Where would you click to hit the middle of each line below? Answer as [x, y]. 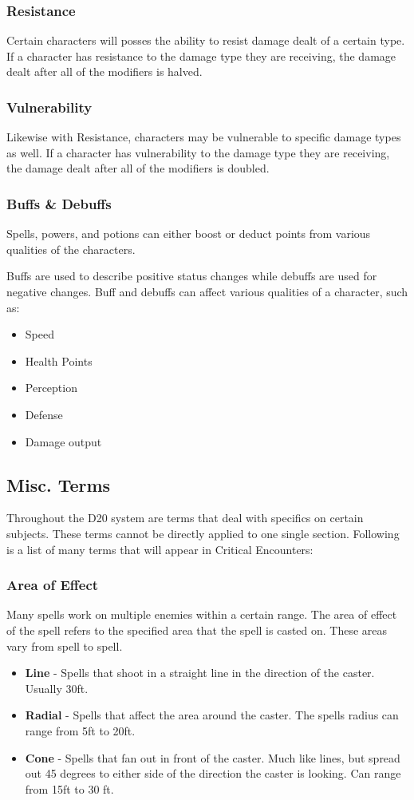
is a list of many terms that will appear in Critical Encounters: [160, 549]
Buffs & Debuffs [59, 203]
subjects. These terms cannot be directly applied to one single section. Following [203, 533]
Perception [51, 388]
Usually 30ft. [57, 688]
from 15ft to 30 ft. [69, 788]
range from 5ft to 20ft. [80, 730]
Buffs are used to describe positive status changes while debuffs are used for [192, 276]
